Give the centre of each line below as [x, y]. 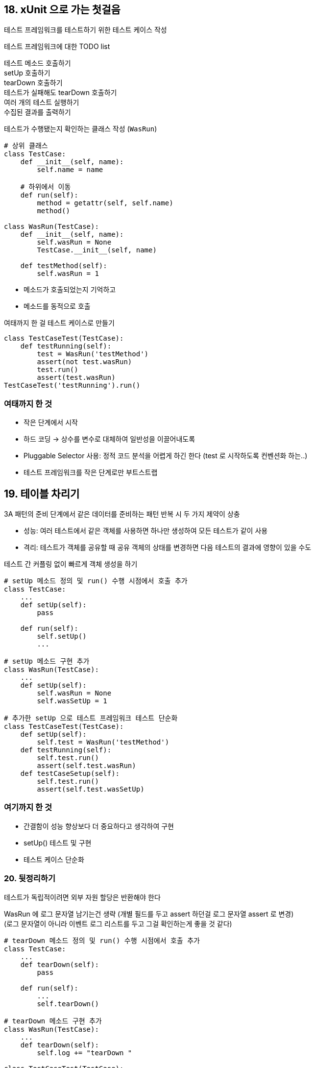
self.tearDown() [68, 1004]
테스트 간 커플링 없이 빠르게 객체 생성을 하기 [71, 564]
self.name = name [70, 170]
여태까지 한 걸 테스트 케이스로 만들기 [59, 323]
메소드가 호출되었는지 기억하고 [70, 290]
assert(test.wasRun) [76, 378]
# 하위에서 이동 [46, 187]
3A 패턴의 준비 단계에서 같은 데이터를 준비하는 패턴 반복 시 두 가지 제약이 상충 [122, 514]
